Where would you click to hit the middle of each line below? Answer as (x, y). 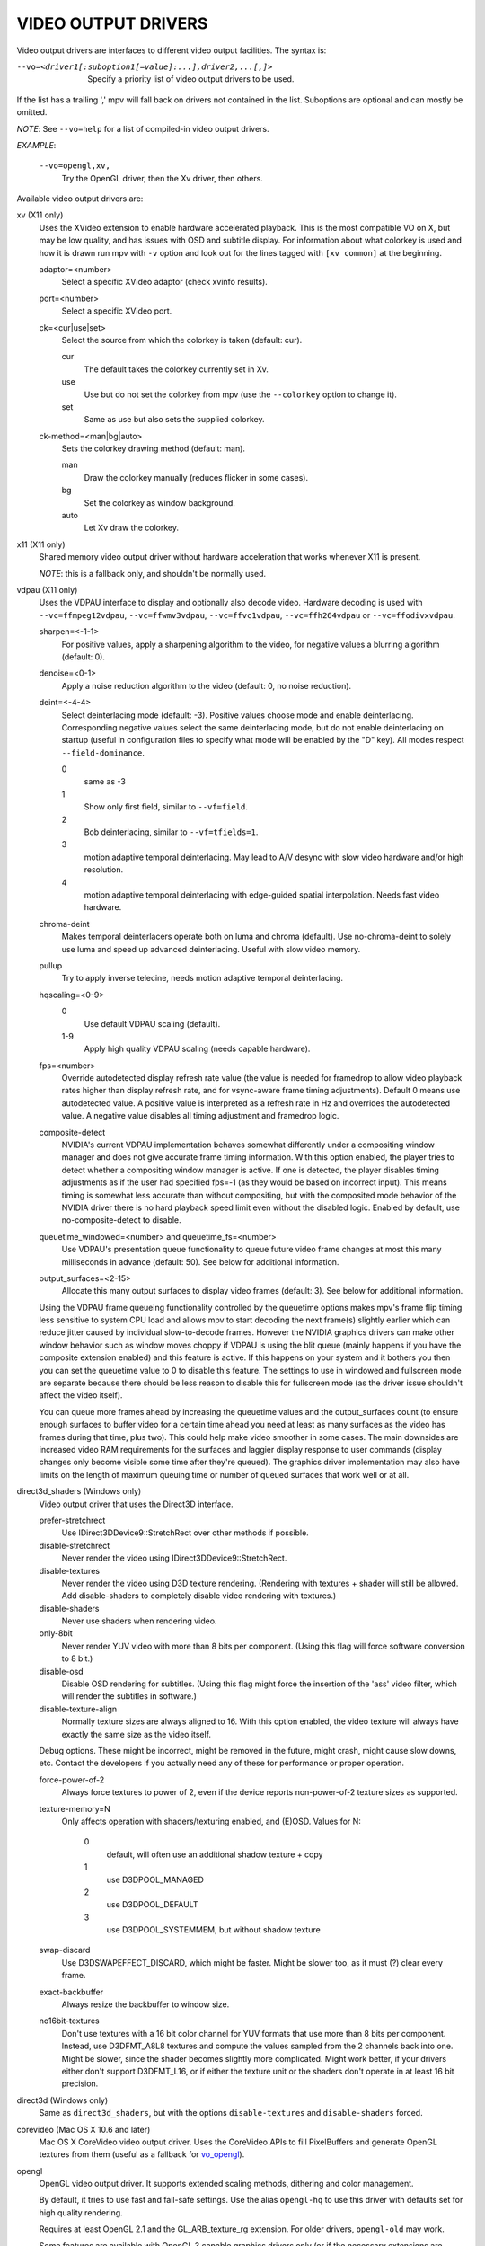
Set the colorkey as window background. (159, 502)
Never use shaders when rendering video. (139, 1621)
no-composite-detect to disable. (121, 1220)
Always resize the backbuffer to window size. (145, 2004)
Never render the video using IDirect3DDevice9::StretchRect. (174, 1558)
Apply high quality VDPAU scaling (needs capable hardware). (197, 1049)
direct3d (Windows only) (62, 2100)
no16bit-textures (69, 2021)
